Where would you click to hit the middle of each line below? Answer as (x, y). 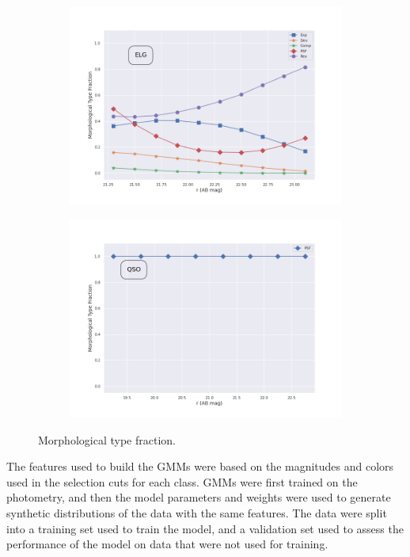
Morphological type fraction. (107, 439)
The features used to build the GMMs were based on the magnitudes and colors (200, 466)
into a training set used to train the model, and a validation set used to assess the (205, 528)
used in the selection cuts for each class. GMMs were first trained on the (182, 481)
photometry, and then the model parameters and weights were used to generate (199, 497)
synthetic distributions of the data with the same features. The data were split (197, 512)
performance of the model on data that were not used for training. (167, 544)
